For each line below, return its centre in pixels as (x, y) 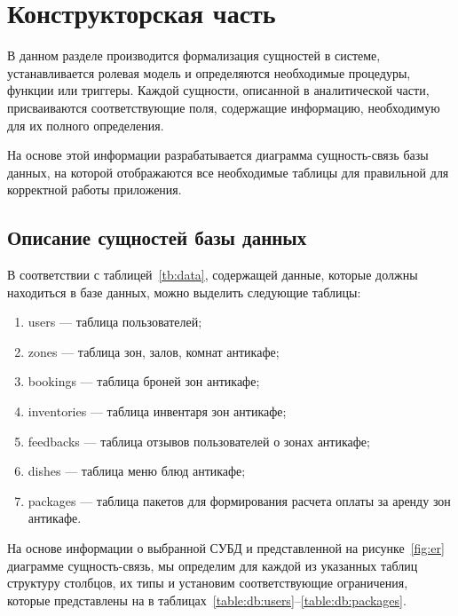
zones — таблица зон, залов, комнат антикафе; (154, 351)
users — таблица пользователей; (115, 322)
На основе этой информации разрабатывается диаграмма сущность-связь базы (218, 155)
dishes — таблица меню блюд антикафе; (137, 471)
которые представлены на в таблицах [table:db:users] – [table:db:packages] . (207, 600)
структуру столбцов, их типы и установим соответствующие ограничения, (208, 583)
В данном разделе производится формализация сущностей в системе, (194, 55)
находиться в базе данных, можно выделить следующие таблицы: (184, 292)
